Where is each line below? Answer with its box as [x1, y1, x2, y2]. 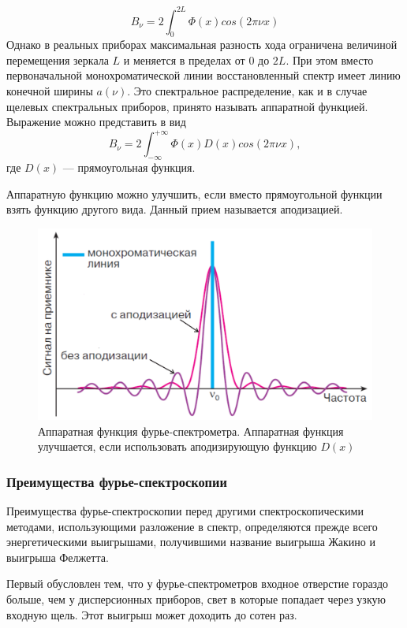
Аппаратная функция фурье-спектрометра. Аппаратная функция [38, 422, 344, 439]
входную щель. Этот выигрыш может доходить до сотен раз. [6, 606, 297, 622]
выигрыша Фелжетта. [6, 548, 109, 565]
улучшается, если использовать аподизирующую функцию [38, 438, 317, 455]
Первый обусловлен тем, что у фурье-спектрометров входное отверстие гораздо [6, 575, 389, 592]
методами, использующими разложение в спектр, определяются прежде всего [6, 518, 378, 534]
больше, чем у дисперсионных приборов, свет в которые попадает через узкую [6, 590, 386, 607]
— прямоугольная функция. [62, 159, 196, 176]
